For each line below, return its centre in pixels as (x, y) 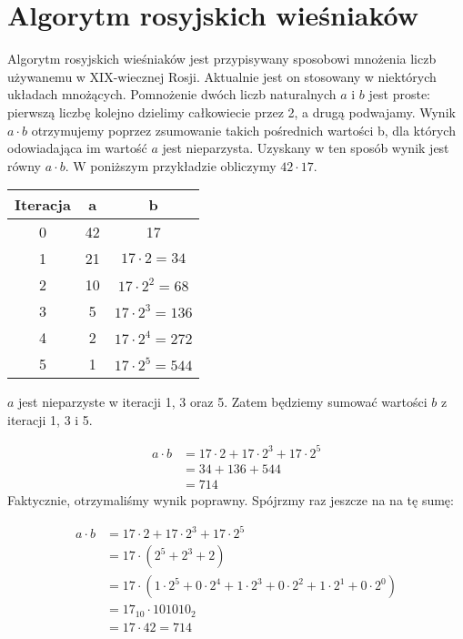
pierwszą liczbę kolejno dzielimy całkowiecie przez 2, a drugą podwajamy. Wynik (231, 112)
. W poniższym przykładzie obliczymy (171, 165)
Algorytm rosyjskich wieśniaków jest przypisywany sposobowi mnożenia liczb (222, 59)
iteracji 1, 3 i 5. (50, 419)
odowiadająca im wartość (77, 148)
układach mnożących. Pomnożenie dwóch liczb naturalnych (172, 94)
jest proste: (399, 94)
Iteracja (43, 205)
